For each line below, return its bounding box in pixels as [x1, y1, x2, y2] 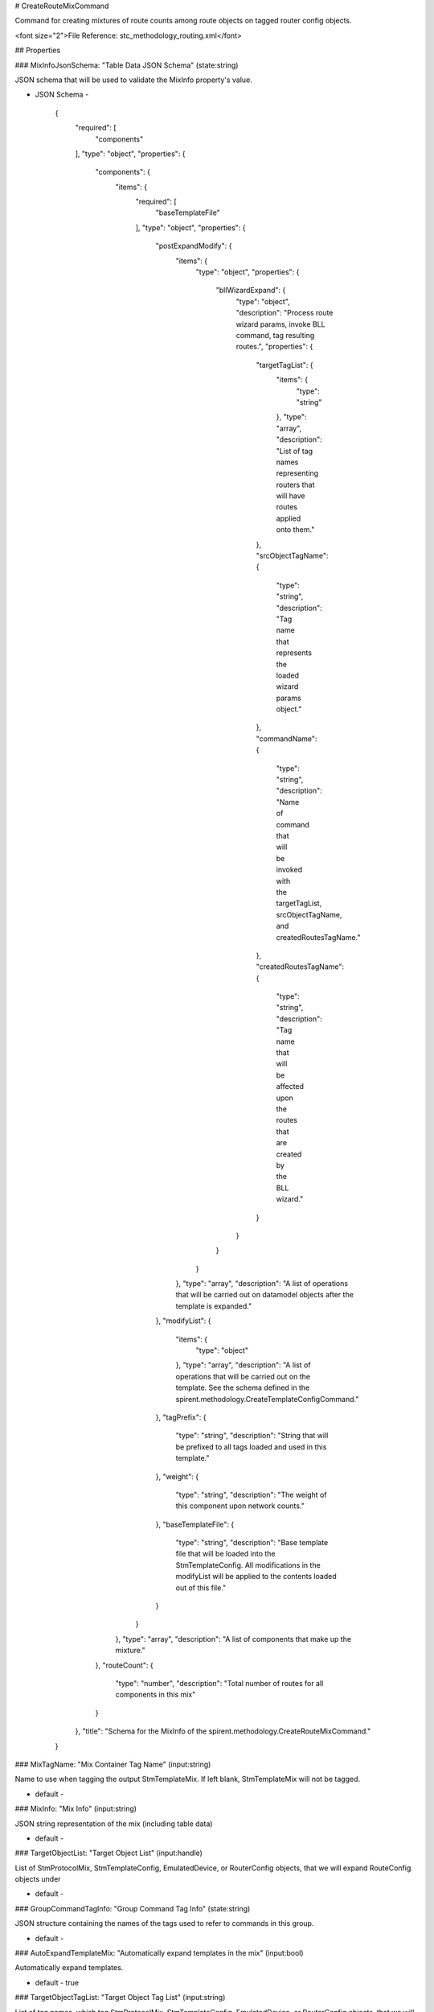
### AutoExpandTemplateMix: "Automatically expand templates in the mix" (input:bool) [14, 1948, 305, 1958]
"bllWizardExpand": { [215, 286, 286, 295]
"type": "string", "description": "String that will [175, 1431, 329, 1441]
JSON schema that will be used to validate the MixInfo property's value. [14, 75, 252, 85]
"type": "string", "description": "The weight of [175, 1490, 327, 1499]
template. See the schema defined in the [175, 1383, 310, 1392]
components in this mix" [115, 1690, 196, 1700]
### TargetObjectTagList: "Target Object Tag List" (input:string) [14, 1993, 226, 2002]
